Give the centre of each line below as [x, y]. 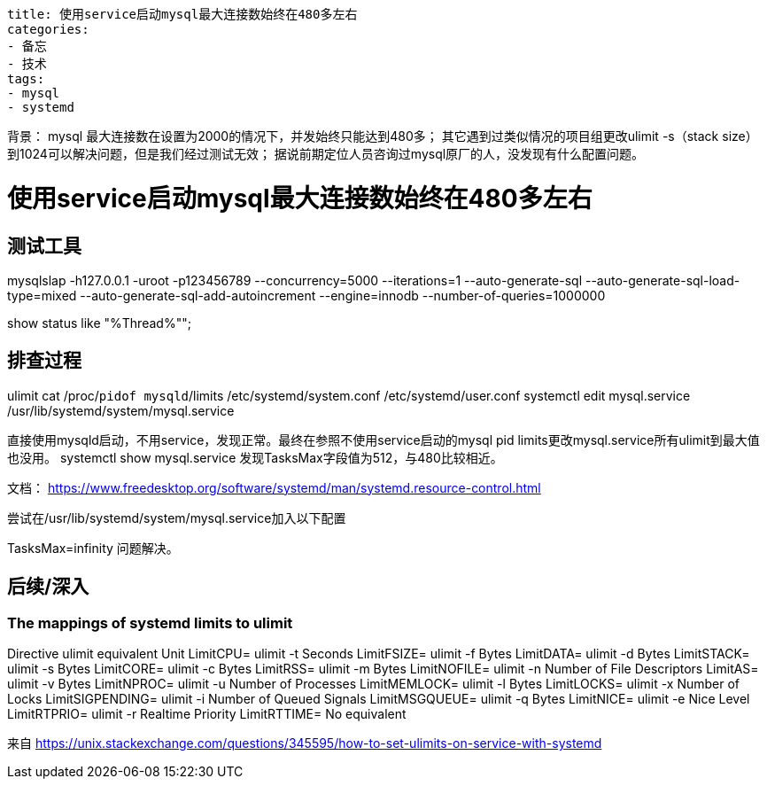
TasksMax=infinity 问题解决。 [93, 548]
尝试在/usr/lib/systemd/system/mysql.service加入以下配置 [177, 518]
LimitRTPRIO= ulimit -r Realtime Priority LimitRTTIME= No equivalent [207, 713]
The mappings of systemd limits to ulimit [150, 623]
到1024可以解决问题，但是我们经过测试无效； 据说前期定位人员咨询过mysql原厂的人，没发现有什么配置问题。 [326, 154]
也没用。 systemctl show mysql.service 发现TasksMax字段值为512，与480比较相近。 [255, 457]
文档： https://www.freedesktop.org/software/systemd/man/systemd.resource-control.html [274, 487]
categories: [48, 29]
